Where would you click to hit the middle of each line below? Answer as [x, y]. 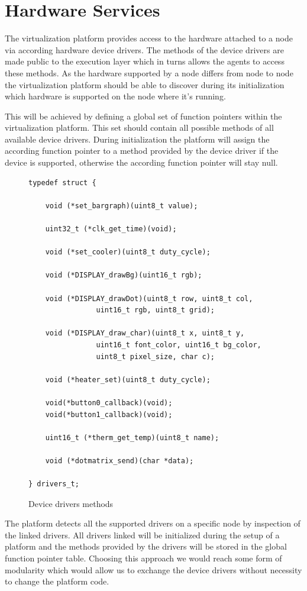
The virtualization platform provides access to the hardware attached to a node [149, 38]
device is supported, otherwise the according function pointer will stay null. [141, 162]
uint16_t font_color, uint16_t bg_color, [179, 345]
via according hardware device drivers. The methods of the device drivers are [144, 49]
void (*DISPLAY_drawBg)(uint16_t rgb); [124, 275]
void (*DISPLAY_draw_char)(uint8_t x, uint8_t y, [145, 333]
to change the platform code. [57, 581]
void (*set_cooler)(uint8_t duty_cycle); [128, 252]
